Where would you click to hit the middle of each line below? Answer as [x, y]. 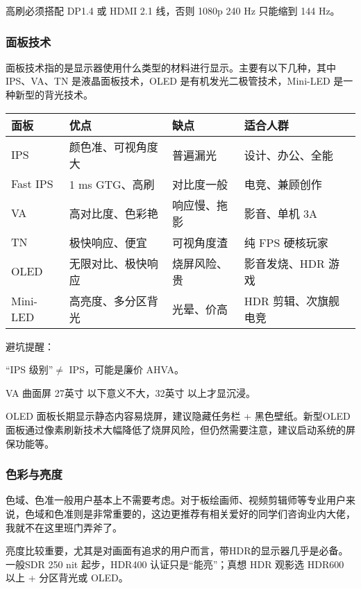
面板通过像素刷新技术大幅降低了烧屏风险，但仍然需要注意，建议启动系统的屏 [180, 429]
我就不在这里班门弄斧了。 [64, 527]
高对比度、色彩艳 [114, 213]
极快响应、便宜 [108, 242]
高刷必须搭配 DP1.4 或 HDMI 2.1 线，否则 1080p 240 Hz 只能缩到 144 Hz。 [173, 10]
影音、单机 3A [281, 213]
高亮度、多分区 [108, 300]
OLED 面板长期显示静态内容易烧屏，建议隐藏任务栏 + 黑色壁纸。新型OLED [178, 416]
